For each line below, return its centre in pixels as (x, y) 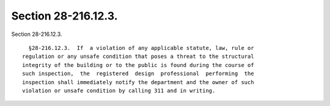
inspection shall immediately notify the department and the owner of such (138, 82)
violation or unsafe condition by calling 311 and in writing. (119, 90)
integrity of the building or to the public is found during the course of (138, 65)
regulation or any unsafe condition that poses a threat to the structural (138, 57)
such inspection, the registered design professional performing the (138, 74)
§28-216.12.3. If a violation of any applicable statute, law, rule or (141, 48)
